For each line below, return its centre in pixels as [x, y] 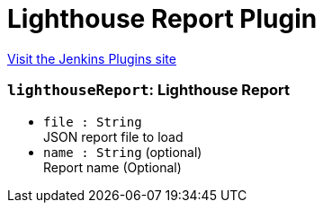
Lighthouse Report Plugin [162, 19]
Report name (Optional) [112, 167]
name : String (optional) [123, 152]
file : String [93, 122]
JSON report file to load [113, 136]
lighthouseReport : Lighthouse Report [148, 90]
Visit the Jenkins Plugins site [92, 58]
